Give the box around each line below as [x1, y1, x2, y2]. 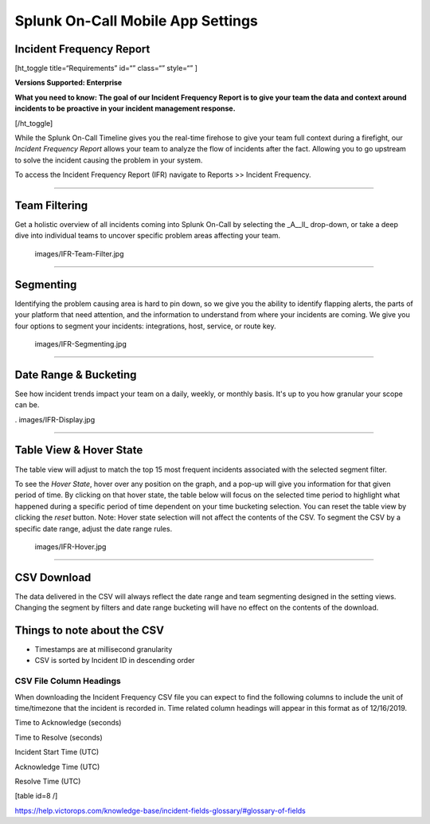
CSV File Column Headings [14, 676, 121, 687]
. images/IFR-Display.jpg [14, 414, 96, 424]
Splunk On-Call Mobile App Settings [14, 12, 259, 29]
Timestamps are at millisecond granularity [34, 645, 173, 654]
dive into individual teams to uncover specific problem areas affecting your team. [14, 231, 280, 241]
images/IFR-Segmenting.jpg [34, 339, 127, 348]
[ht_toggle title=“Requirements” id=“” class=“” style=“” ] [14, 64, 198, 73]
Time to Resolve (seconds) [14, 732, 103, 742]
